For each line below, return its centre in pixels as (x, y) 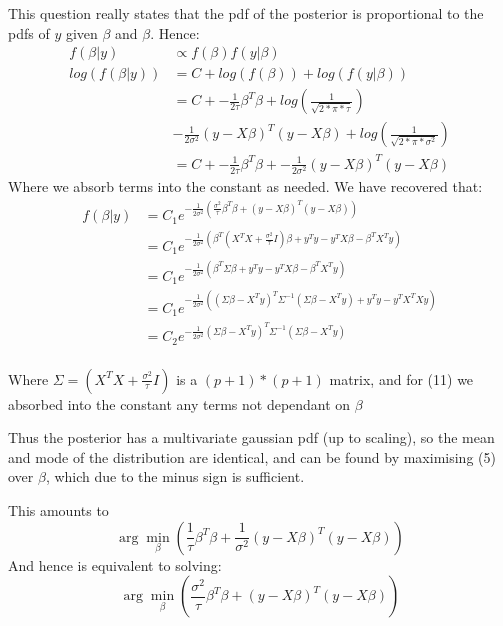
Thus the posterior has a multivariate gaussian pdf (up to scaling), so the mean (251, 437)
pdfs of (29, 32)
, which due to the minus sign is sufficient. (175, 476)
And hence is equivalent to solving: (115, 564)
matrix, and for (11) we (401, 378)
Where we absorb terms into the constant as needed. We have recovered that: (245, 185)
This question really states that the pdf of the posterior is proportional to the (246, 13)
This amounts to (58, 510)
